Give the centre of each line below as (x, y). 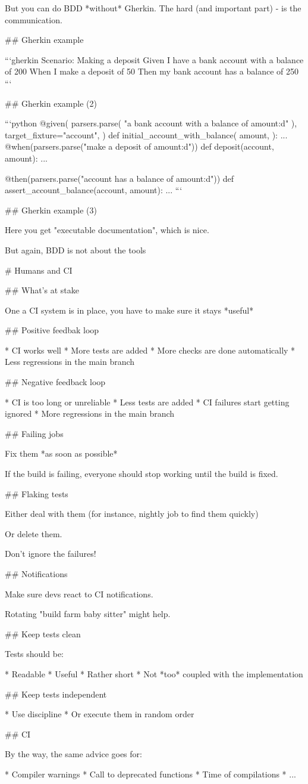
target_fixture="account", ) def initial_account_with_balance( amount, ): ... (146, 134)
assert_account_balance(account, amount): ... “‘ (94, 190)
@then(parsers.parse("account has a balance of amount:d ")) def (120, 178)
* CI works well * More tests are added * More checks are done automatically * (150, 350)
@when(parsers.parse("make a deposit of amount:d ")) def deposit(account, (139, 146)
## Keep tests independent (56, 694)
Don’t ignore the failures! (51, 554)
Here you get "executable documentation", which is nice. (107, 230)
